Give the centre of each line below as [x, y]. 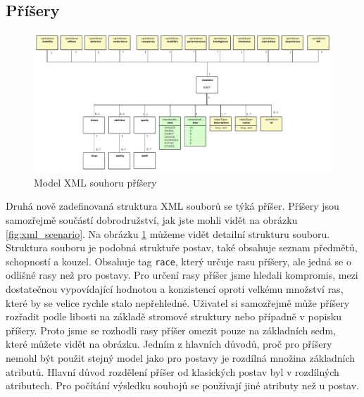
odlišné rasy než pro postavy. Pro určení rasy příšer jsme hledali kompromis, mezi [182, 275]
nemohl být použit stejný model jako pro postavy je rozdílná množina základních [181, 357]
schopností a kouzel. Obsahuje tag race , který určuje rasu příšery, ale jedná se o [178, 261]
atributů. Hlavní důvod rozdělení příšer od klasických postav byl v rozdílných [172, 371]
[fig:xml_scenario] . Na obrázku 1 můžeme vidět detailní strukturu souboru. [168, 233]
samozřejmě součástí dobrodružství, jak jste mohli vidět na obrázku [152, 219]
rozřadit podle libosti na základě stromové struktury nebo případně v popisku [174, 316]
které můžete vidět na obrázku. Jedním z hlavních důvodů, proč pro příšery [169, 344]
